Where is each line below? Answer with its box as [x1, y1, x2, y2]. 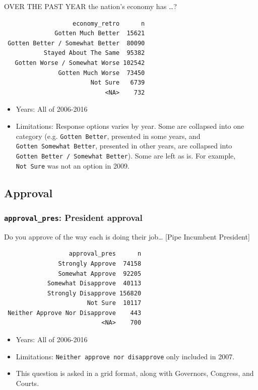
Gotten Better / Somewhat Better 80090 [8, 39, 145, 47]
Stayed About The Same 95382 [43, 49, 145, 57]
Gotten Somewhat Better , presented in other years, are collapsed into [16, 140, 232, 151]
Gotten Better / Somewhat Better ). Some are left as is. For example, [16, 150, 236, 161]
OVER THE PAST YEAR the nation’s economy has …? [4, 1, 177, 11]
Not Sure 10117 [87, 299, 142, 307]
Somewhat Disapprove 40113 [47, 280, 142, 287]
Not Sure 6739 [90, 79, 145, 87]
